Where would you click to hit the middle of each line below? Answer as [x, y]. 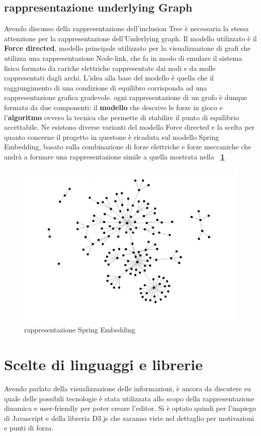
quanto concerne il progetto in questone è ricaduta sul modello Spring [112, 137]
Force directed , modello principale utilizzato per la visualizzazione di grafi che [127, 48]
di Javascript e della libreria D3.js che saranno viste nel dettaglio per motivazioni [129, 418]
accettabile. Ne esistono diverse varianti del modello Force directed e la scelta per [129, 127]
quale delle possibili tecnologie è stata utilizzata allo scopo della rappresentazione [129, 398]
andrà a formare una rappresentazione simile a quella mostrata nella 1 [114, 156]
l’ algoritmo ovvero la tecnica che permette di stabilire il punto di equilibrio [122, 117]
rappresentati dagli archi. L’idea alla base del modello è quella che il [109, 78]
